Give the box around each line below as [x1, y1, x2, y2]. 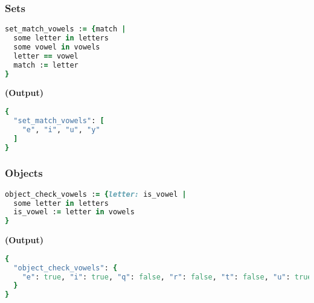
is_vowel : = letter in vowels [13, 208, 135, 217]
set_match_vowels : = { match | [5, 25, 126, 34]
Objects [5, 165, 43, 180]
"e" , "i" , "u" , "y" [22, 125, 100, 134]
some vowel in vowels [13, 42, 100, 51]
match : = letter [13, 60, 78, 69]
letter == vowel [13, 51, 78, 60]
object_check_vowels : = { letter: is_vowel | [5, 190, 187, 199]
